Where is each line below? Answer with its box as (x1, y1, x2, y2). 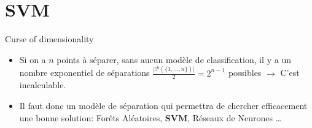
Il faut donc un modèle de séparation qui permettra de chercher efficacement (19, 99, 308, 112)
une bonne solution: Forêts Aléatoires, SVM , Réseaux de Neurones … (19, 111, 282, 124)
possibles (228, 66, 262, 79)
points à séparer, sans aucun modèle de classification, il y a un (57, 53, 291, 66)
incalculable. (19, 78, 66, 91)
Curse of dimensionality (5, 32, 94, 45)
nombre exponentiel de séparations (19, 66, 150, 79)
